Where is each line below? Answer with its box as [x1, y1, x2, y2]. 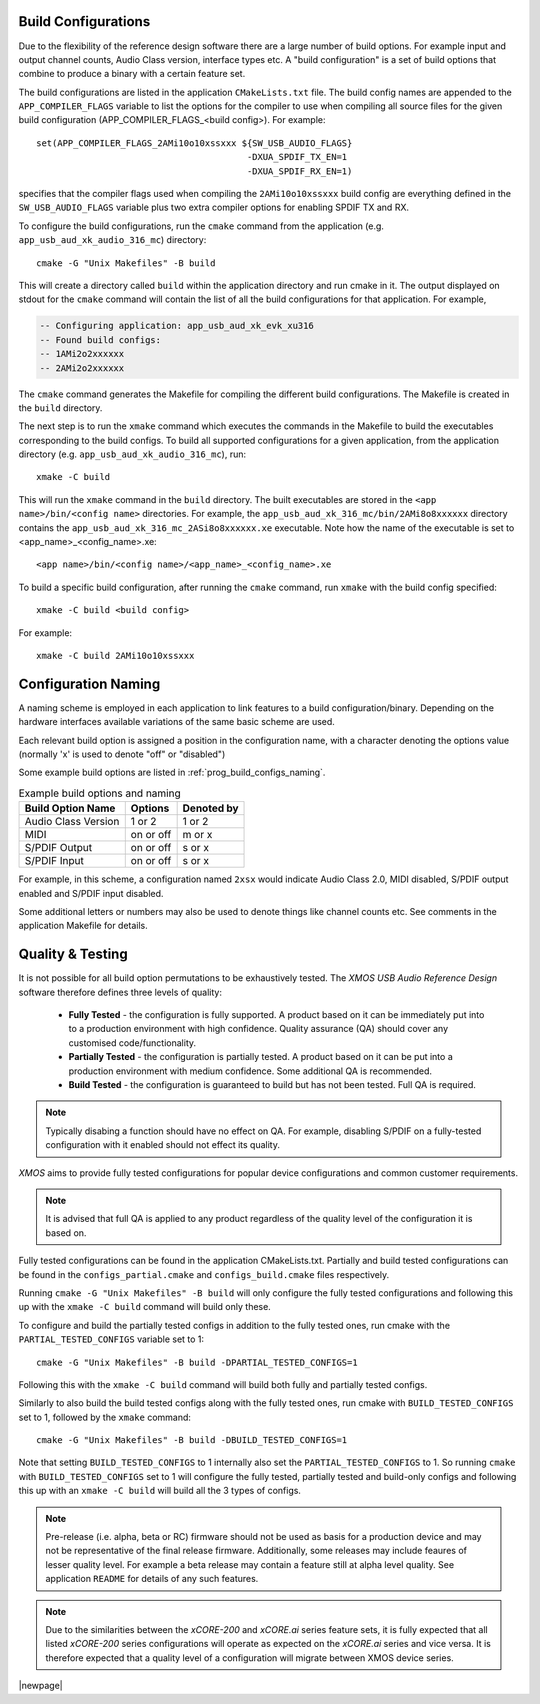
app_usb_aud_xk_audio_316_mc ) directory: [18, 234, 207, 246]
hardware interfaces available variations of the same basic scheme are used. [18, 716, 335, 728]
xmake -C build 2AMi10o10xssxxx [36, 650, 195, 661]
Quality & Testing [18, 946, 129, 963]
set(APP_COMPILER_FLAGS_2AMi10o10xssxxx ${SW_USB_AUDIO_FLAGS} [36, 137, 353, 149]
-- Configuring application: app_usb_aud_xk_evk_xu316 [39, 320, 314, 332]
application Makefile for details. [18, 920, 149, 932]
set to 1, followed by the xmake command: [18, 1411, 192, 1423]
